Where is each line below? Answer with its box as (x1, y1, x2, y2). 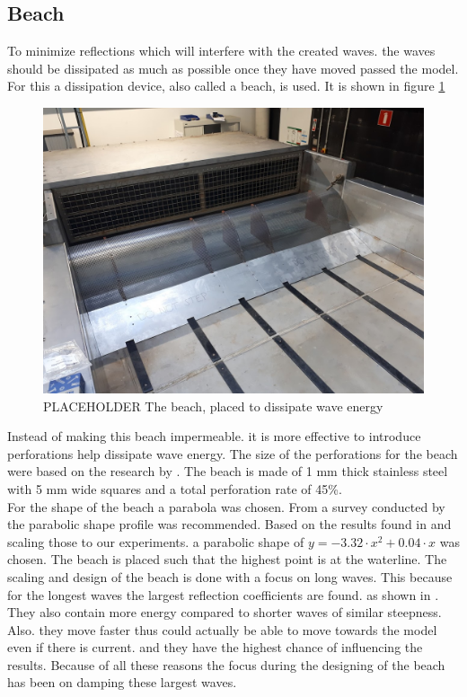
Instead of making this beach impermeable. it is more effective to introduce (7, 427, 421, 446)
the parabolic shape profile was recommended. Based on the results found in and (7, 515, 452, 534)
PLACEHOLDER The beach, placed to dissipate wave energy (43, 396, 383, 415)
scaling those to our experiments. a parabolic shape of (7, 532, 304, 551)
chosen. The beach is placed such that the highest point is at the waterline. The (7, 550, 447, 569)
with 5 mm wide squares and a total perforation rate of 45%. (7, 479, 342, 498)
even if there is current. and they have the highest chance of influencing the (7, 638, 423, 657)
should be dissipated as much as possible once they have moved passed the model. (7, 58, 459, 77)
